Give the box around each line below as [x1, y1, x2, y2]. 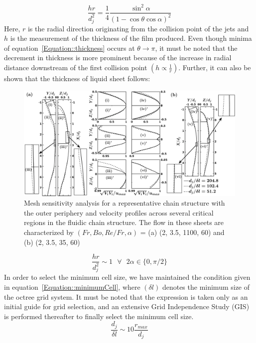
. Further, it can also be [178, 62, 251, 73]
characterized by [24, 227, 74, 237]
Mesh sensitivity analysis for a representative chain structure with [24, 198, 225, 208]
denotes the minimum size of [162, 281, 250, 292]
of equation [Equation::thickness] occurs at [4, 42, 135, 53]
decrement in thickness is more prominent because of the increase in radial [4, 52, 232, 63]
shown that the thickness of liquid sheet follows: [4, 73, 150, 84]
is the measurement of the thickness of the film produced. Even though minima [10, 33, 252, 43]
